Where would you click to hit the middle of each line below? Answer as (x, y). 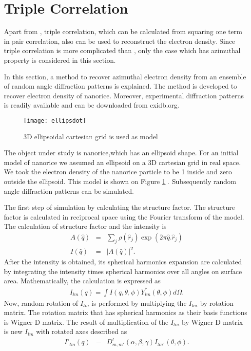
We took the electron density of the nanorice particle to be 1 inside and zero (118, 172)
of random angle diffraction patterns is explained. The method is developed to (121, 86)
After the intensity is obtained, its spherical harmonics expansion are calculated (123, 262)
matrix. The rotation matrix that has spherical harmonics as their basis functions (125, 312)
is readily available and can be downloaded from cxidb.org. (92, 105)
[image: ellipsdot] (55, 120)
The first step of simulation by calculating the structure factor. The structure (119, 207)
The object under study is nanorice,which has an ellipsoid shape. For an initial (121, 153)
